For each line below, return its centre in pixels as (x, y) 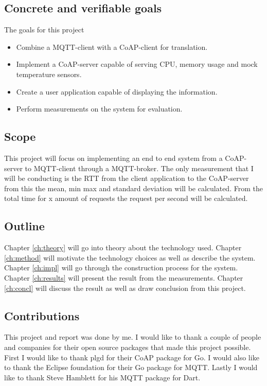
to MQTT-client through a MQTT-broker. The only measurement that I (139, 168)
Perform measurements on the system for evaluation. (99, 109)
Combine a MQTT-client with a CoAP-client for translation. (112, 47)
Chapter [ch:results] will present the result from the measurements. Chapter (124, 277)
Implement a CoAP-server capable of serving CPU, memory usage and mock (137, 64)
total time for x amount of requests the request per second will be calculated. (126, 198)
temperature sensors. (49, 74)
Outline (24, 226)
